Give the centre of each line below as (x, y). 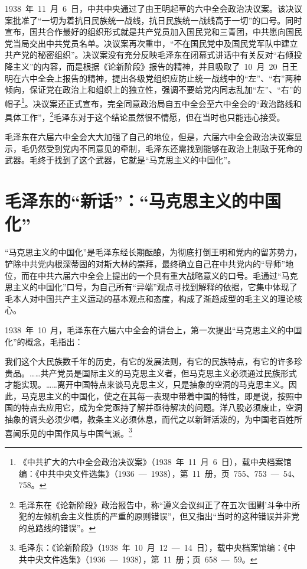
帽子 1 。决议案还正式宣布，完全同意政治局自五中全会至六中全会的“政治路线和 (153, 102)
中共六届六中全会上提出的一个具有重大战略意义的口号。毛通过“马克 (168, 275)
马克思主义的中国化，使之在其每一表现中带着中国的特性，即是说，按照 (157, 396)
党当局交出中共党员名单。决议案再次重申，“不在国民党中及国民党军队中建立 (151, 43)
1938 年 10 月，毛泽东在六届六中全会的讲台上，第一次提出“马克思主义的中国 (153, 329)
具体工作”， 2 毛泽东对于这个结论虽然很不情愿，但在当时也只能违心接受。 (145, 116)
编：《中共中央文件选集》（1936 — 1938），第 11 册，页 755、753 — (149, 473)
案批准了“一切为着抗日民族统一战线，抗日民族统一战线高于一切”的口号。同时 (153, 20)
